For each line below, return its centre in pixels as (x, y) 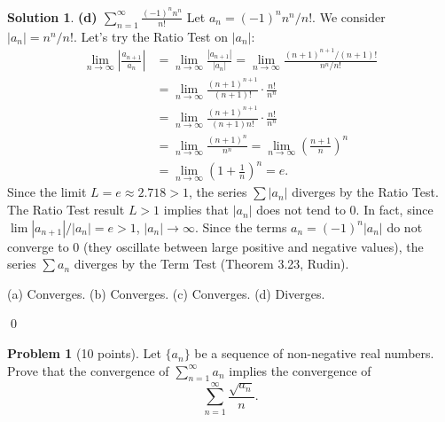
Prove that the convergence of (88, 370)
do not (405, 227)
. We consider (349, 16)
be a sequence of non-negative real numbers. (314, 353)
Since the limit (47, 192)
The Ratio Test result (66, 210)
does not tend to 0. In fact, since (345, 210)
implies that (196, 210)
